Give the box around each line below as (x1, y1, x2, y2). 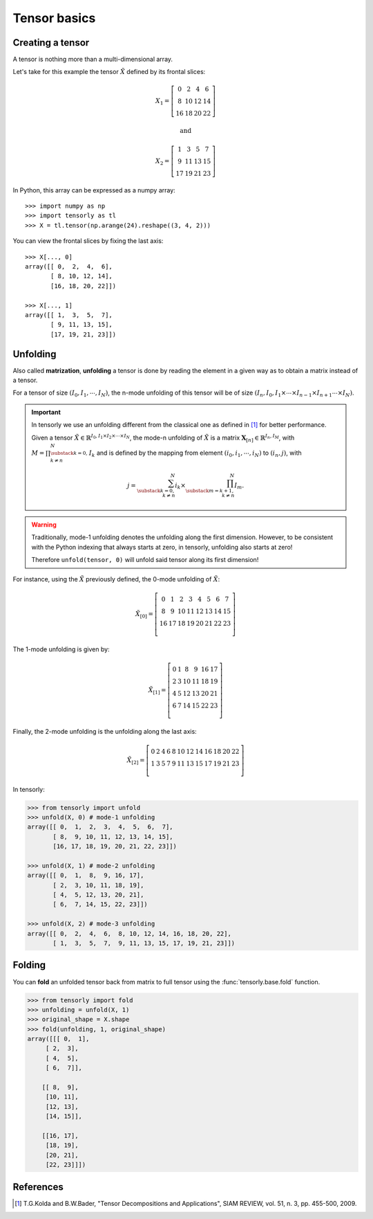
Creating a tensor (12, 37, 90, 48)
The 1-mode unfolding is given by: (12, 644, 110, 653)
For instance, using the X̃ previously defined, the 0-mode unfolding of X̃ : (12, 575, 220, 583)
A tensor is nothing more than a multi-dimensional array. (12, 55, 173, 64)
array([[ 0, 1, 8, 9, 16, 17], (27, 872, 144, 879)
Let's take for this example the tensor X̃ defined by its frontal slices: (12, 68, 206, 76)
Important (31, 408, 61, 416)
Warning (31, 521, 57, 529)
